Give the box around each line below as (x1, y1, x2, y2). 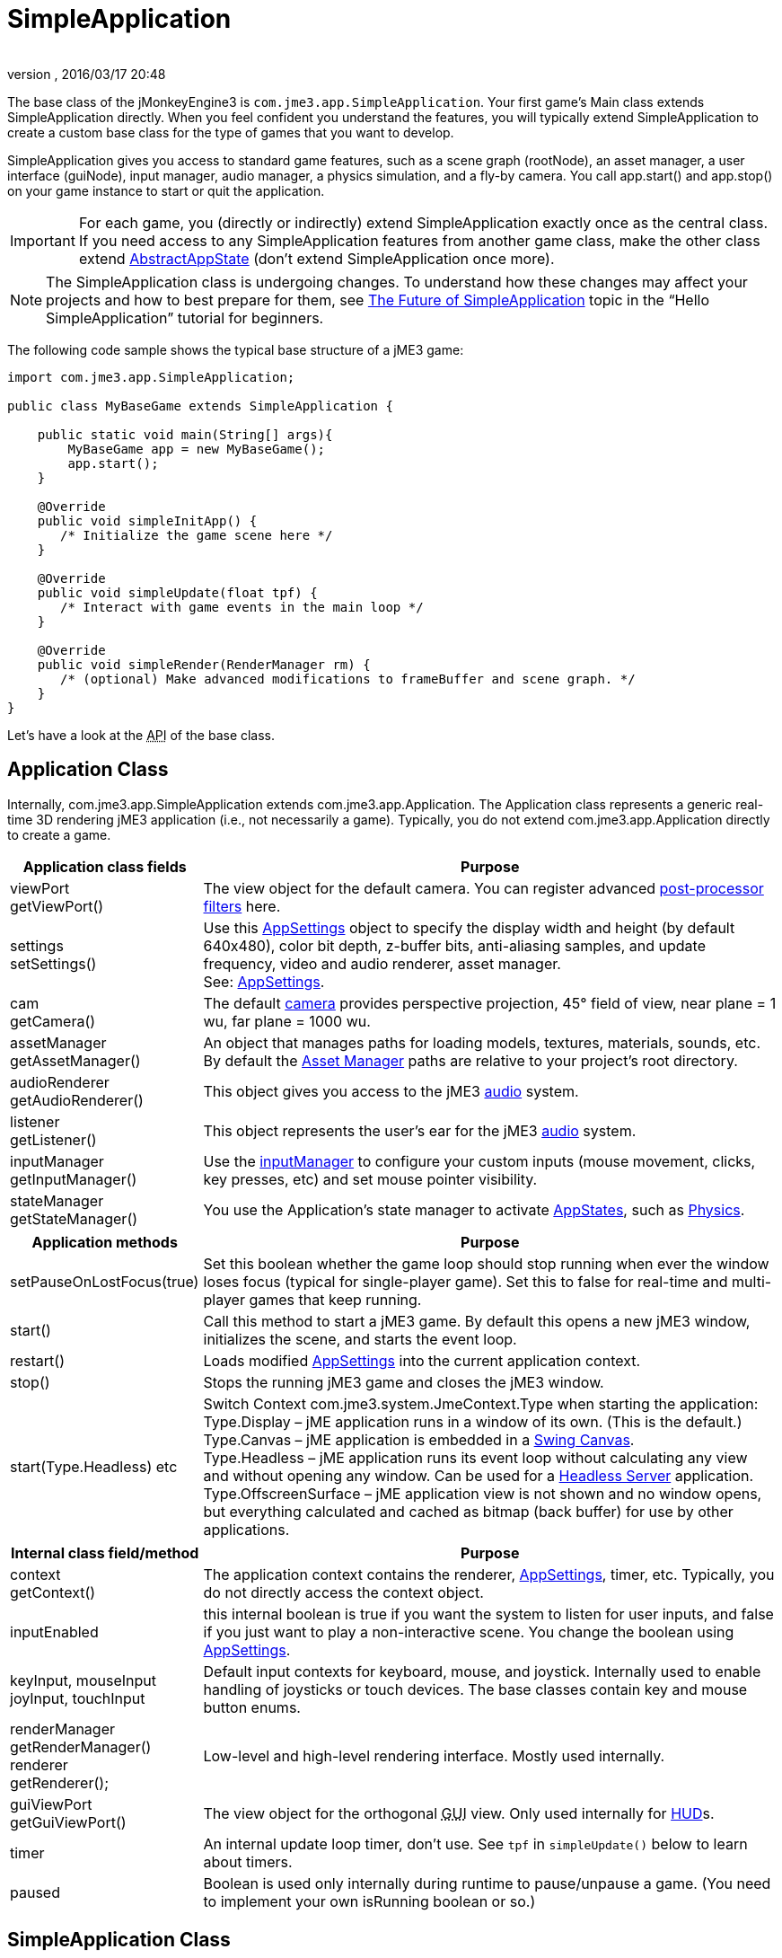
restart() (10, 1351, 66, 1370)
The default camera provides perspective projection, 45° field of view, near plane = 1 (203, 993, 777, 1012)
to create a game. (7, 826, 111, 842)
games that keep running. (249, 1290, 422, 1309)
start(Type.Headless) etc (10, 1457, 178, 1476)
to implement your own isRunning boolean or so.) (203, 1892, 536, 1910)
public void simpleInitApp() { (37, 513, 258, 528)
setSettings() (10, 954, 97, 973)
